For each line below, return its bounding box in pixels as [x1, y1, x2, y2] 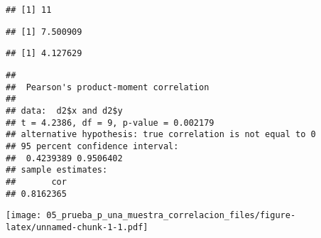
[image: [6, 210, 42, 221]
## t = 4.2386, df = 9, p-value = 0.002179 [6, 117, 214, 128]
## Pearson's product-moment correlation [6, 82, 210, 92]
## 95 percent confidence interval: [6, 141, 179, 151]
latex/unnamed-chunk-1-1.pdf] [6, 222, 148, 232]
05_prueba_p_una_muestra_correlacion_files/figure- [46, 210, 296, 221]
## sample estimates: [6, 165, 108, 175]
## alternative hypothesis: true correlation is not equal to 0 [6, 129, 316, 140]
